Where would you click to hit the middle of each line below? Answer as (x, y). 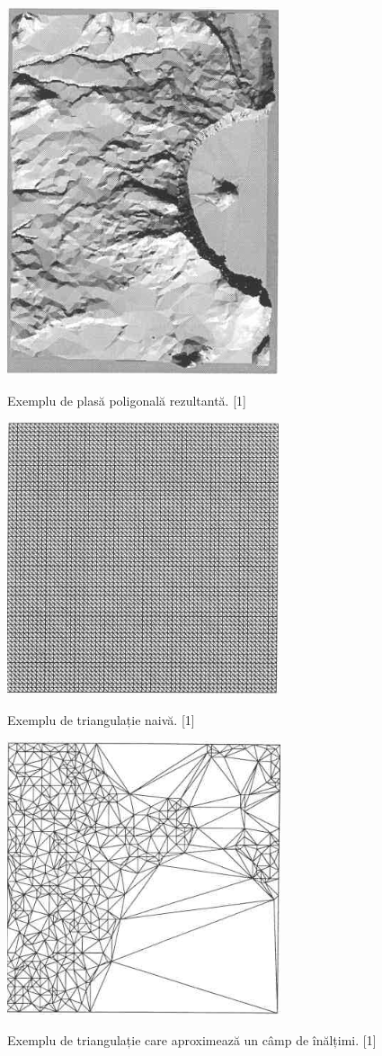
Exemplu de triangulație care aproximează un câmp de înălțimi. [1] (192, 1039)
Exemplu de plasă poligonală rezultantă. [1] (127, 400)
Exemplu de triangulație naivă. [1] (101, 719)
